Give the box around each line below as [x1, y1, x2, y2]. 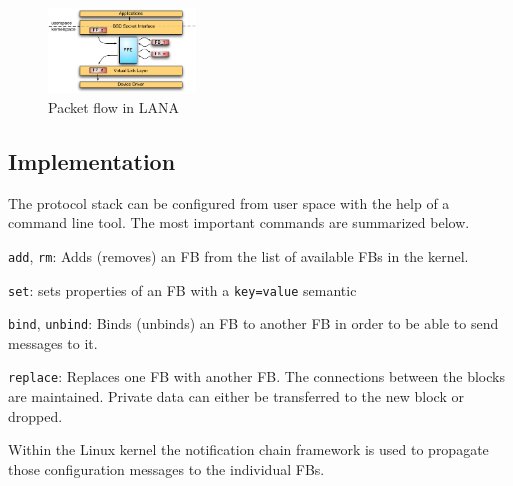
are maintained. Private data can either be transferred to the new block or [8, 386, 464, 407]
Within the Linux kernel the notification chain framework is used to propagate [8, 439, 489, 460]
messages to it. [8, 332, 98, 353]
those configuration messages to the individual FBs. [8, 458, 325, 479]
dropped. [8, 405, 63, 426]
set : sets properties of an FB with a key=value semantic [8, 279, 357, 300]
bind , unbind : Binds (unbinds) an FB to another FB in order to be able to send [8, 313, 499, 334]
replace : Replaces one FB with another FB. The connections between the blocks [8, 366, 505, 387]
